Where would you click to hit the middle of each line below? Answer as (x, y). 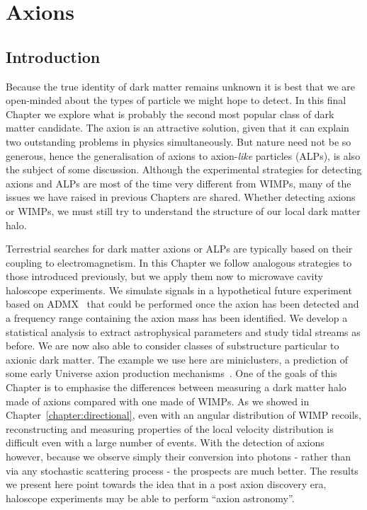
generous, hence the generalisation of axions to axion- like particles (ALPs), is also (183, 155)
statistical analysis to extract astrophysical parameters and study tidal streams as (183, 331)
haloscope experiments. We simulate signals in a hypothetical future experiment (179, 290)
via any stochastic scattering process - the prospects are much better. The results (182, 470)
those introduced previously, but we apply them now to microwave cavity (164, 276)
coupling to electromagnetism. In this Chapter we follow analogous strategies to (179, 262)
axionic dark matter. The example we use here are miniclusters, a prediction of (177, 359)
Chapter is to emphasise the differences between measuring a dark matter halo (176, 387)
